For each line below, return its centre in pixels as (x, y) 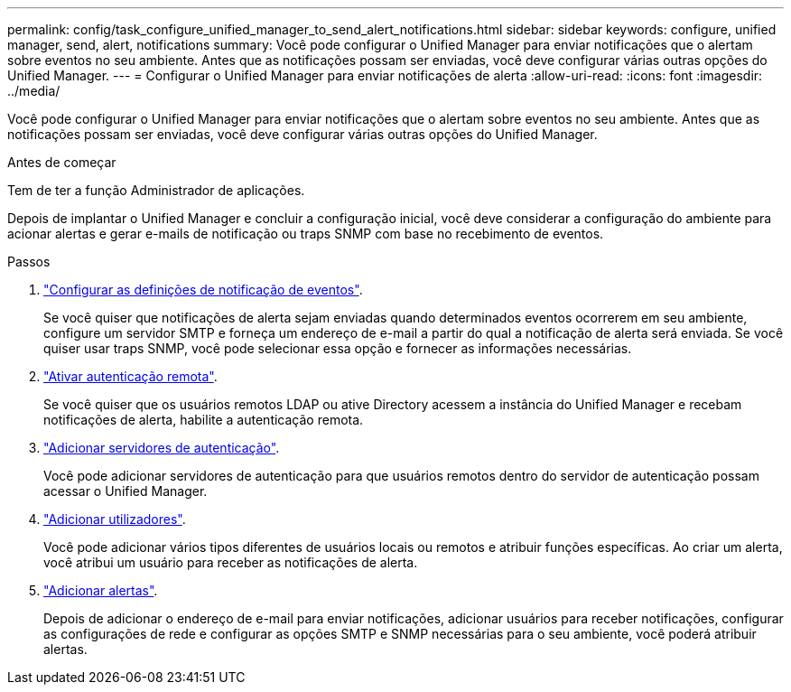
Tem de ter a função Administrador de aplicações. (156, 190)
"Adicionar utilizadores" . (115, 519)
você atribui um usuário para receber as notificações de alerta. (231, 562)
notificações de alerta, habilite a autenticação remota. (204, 420)
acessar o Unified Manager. (126, 491)
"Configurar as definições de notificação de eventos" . (203, 290)
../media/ (34, 91)
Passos (29, 262)
